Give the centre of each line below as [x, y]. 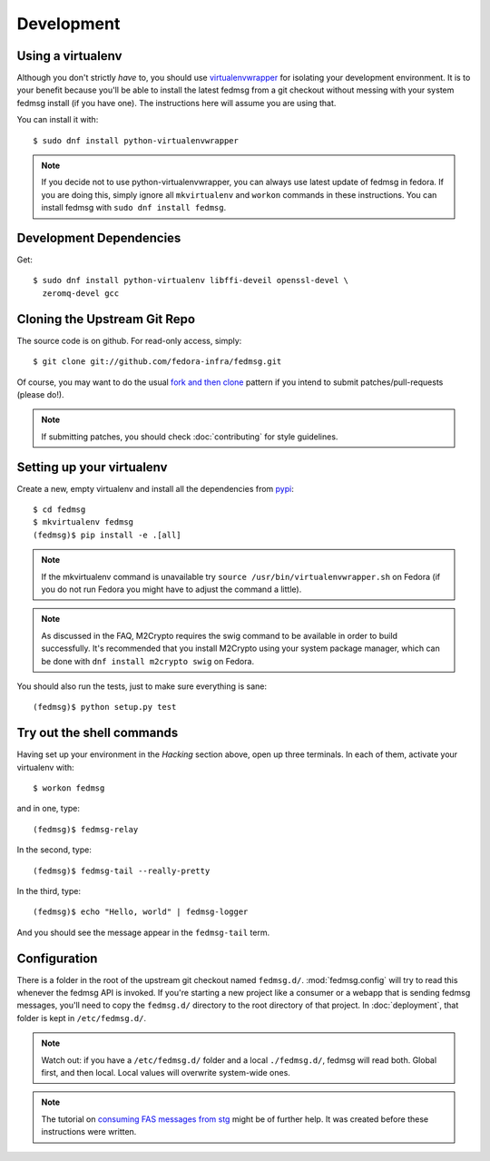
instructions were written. [89, 1132]
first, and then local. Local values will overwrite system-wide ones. [166, 1072]
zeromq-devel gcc [81, 293]
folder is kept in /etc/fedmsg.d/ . [82, 1018]
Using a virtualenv [69, 56]
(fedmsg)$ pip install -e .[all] [107, 535]
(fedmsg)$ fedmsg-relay [86, 829]
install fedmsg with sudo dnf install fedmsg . [134, 208]
